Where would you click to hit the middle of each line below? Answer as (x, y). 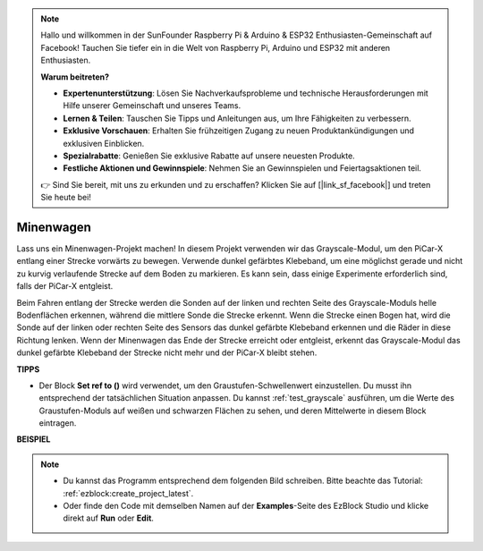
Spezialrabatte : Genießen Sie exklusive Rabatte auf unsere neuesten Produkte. (209, 156)
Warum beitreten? (75, 77)
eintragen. (58, 423)
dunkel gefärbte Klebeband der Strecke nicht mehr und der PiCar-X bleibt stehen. (167, 352)
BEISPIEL (34, 439)
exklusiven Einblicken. (104, 143)
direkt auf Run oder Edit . (108, 518)
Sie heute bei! (66, 198)
